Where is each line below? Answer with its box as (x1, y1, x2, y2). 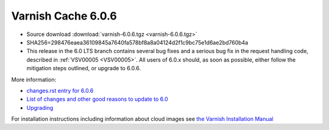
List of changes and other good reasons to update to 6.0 (26, 95, 169, 103)
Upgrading (26, 104, 54, 111)
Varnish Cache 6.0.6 (11, 9, 117, 23)
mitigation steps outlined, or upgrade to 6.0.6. (26, 65, 141, 72)
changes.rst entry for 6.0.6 (26, 87, 94, 94)
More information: (11, 76, 57, 83)
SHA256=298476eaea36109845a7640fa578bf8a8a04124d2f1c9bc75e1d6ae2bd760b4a (26, 38, 249, 46)
